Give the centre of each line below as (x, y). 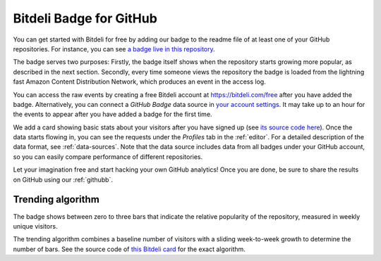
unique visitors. (35, 226)
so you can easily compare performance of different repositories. (108, 157)
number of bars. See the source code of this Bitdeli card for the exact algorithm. (129, 249)
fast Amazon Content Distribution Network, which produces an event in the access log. (139, 82)
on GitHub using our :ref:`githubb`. (63, 179)
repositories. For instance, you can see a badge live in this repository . (114, 49)
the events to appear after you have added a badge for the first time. (113, 114)
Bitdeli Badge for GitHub (85, 18)
